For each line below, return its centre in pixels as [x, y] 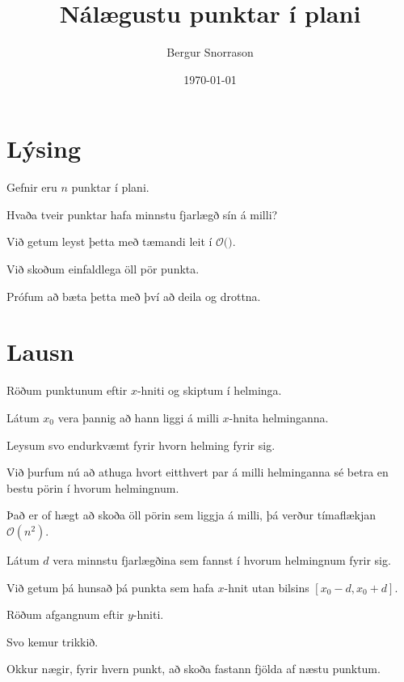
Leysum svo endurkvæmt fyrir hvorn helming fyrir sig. [141, 445]
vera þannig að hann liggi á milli [138, 417]
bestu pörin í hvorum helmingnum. [93, 487]
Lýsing [44, 148]
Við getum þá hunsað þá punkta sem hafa [110, 587]
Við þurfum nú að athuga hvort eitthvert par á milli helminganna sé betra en [198, 472]
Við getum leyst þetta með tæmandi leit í [109, 241]
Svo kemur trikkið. [53, 641]
